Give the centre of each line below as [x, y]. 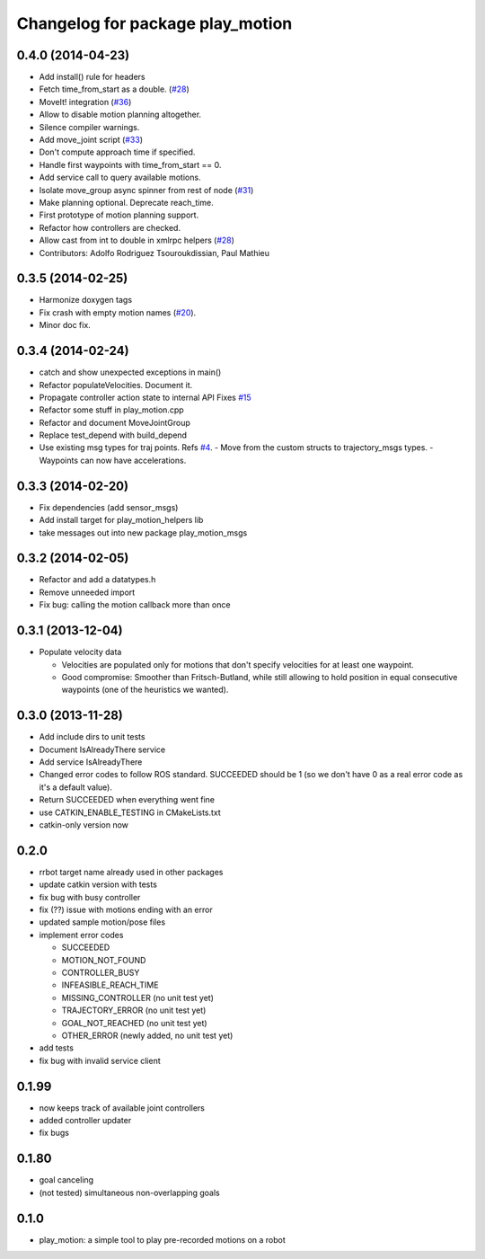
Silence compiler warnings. [89, 127]
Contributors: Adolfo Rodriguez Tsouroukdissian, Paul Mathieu [154, 253]
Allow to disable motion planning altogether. [120, 115]
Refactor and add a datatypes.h [97, 580]
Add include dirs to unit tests [92, 737]
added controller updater [85, 1121]
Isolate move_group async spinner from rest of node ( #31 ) [146, 190]
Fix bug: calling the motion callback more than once [135, 605]
